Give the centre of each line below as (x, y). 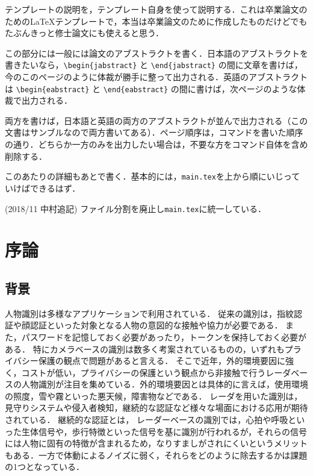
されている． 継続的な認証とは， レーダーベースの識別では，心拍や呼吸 (147, 420)
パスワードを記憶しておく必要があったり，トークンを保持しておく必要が (164, 337)
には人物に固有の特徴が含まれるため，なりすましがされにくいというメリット (156, 443)
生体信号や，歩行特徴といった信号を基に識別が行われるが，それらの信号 (164, 431)
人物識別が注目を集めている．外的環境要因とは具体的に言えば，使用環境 (165, 384)
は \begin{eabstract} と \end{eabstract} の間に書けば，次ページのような (151, 88)
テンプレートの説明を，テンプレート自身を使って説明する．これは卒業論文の (156, 9)
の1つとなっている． (45, 467)
